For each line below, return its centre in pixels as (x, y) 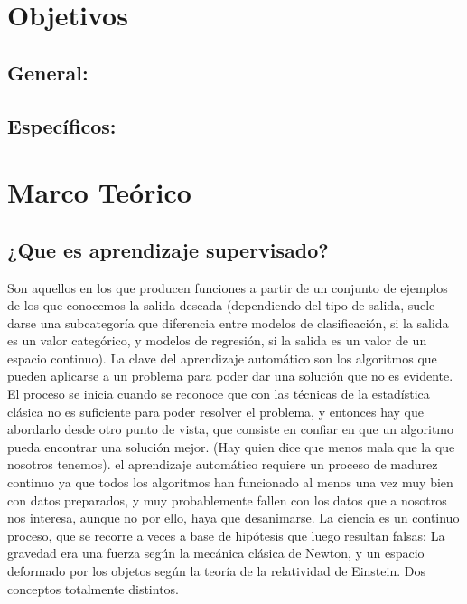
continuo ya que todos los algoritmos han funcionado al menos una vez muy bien (230, 482)
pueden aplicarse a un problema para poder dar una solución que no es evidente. (230, 376)
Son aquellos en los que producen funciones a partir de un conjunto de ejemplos (228, 287)
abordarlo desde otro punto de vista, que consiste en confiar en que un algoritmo (231, 429)
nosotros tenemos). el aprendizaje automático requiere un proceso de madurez (223, 464)
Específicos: (62, 125)
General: (48, 72)
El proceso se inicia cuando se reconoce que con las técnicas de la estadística (219, 394)
